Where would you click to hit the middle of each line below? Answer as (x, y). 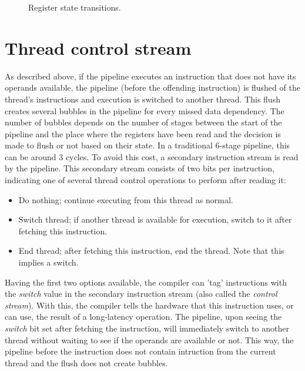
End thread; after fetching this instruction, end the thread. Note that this (151, 251)
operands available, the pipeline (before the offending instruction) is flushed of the (152, 87)
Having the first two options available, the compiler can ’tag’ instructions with (146, 282)
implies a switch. (48, 262)
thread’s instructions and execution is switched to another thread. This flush (143, 99)
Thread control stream (98, 47)
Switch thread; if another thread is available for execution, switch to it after (155, 219)
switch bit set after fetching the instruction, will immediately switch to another (147, 328)
